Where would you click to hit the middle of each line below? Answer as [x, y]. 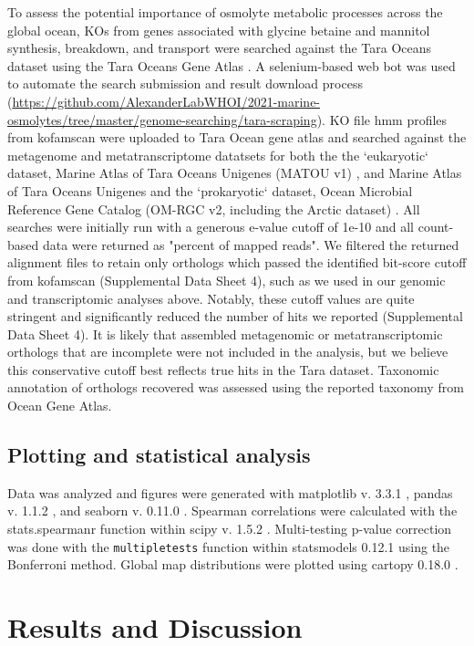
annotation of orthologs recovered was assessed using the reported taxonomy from [236, 387]
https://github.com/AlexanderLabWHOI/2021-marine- [166, 101]
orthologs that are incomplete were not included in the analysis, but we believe [228, 352]
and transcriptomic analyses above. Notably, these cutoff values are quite [211, 298]
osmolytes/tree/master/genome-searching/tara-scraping [162, 119]
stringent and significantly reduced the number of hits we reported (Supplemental [235, 316]
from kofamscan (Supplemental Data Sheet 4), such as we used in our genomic [227, 280]
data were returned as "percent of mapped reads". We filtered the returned [251, 244]
